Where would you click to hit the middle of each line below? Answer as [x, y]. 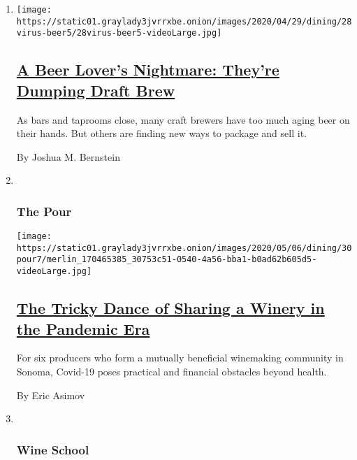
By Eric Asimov [51, 395]
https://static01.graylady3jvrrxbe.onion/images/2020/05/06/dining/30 [184, 248]
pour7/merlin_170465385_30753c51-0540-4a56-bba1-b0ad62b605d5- [167, 260]
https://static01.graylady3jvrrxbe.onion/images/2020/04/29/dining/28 [184, 21]
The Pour [44, 211]
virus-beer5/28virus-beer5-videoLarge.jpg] [119, 33]
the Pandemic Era [83, 328]
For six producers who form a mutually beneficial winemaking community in [180, 358]
